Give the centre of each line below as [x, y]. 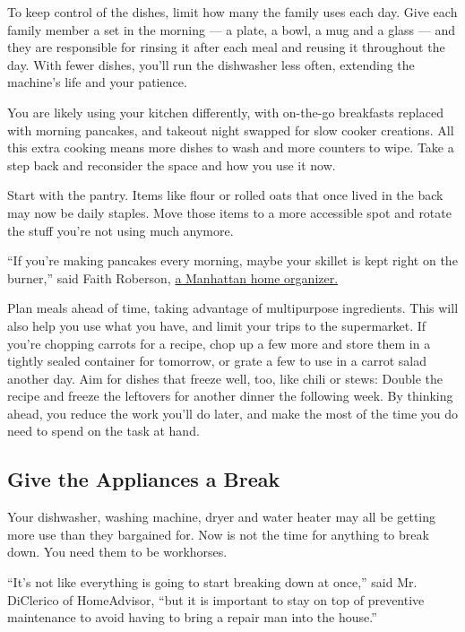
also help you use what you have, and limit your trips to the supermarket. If [217, 325]
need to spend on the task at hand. [103, 431]
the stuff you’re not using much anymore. [121, 230]
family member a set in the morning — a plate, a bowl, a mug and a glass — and [231, 29]
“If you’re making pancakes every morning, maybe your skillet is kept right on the [232, 260]
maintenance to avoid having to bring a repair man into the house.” [192, 617]
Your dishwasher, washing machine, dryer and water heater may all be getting [222, 517]
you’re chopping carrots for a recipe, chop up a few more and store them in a [219, 343]
